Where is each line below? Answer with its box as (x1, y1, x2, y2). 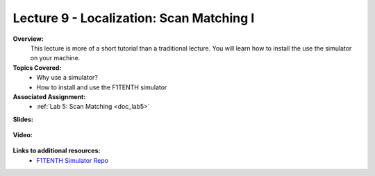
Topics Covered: (12, 63, 62, 72)
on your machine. (30, 54, 81, 62)
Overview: (12, 35, 44, 43)
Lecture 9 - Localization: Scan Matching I (12, 10, 255, 26)
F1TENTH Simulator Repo (36, 156, 109, 164)
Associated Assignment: (12, 92, 86, 100)
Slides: (12, 115, 34, 123)
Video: (12, 131, 33, 139)
